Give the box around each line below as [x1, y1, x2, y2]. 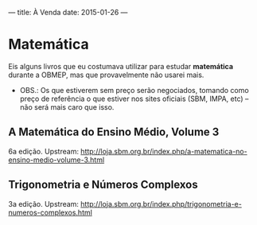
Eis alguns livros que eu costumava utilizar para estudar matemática [8, 61, 233, 71]
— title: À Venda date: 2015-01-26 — [8, 8, 128, 17]
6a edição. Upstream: [8, 146, 80, 156]
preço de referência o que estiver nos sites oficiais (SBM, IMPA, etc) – [19, 94, 249, 103]
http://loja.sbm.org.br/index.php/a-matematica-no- [80, 146, 248, 156]
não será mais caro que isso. [19, 102, 115, 111]
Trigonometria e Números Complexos [8, 178, 199, 192]
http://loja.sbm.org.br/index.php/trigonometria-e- [80, 199, 243, 208]
